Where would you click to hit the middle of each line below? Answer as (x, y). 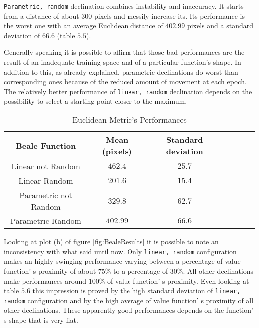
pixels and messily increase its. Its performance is (169, 16)
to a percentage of (141, 271)
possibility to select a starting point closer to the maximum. (96, 101)
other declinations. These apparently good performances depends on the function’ (129, 310)
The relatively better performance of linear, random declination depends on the (128, 91)
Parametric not (46, 195)
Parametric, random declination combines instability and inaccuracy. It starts (124, 6)
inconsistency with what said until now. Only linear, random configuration (120, 251)
